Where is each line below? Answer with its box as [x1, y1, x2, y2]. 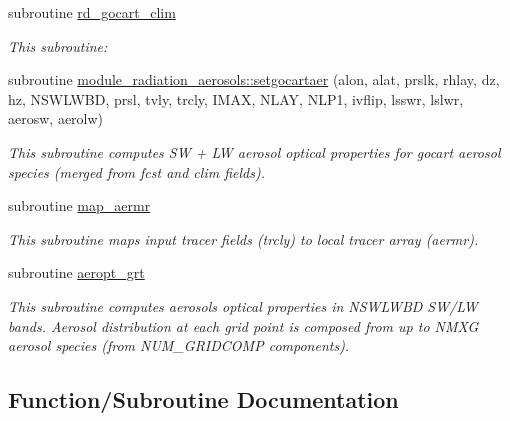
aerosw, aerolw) [8, 108, 104, 129]
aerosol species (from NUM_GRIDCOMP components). [8, 335, 350, 356]
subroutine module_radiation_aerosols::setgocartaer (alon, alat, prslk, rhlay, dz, [8, 69, 500, 90]
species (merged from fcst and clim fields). [8, 161, 265, 182]
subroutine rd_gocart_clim [8, 2, 176, 22]
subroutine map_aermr [8, 195, 151, 216]
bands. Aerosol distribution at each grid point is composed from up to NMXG [8, 315, 479, 336]
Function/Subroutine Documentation [8, 384, 399, 415]
